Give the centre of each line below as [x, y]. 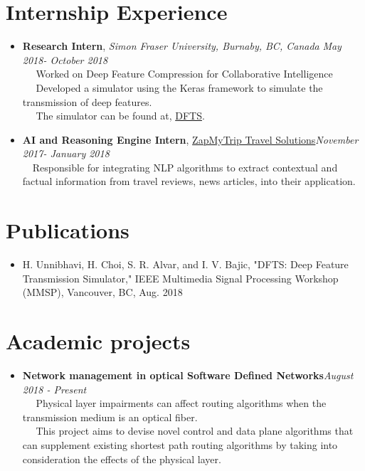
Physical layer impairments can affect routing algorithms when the [181, 403]
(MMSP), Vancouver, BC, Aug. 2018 [102, 292]
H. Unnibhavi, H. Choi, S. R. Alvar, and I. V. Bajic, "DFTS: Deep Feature [185, 264]
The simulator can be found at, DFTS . [120, 116]
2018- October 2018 [65, 59]
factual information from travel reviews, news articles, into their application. [189, 181]
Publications [68, 230]
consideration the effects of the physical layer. [122, 459]
